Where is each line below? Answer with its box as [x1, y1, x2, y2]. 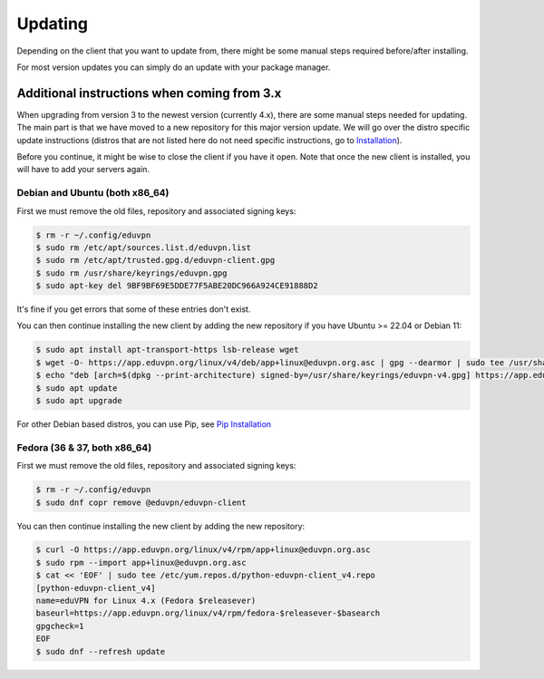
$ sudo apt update [35, 383, 118, 393]
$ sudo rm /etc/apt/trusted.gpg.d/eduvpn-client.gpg [35, 255, 276, 266]
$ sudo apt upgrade [35, 395, 122, 406]
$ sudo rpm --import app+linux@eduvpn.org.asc [35, 558, 247, 567]
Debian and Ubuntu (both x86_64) [16, 187, 170, 199]
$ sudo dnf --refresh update [35, 646, 166, 656]
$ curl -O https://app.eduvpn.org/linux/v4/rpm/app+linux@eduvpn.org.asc [35, 545, 371, 555]
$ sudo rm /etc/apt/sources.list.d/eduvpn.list [35, 242, 251, 253]
